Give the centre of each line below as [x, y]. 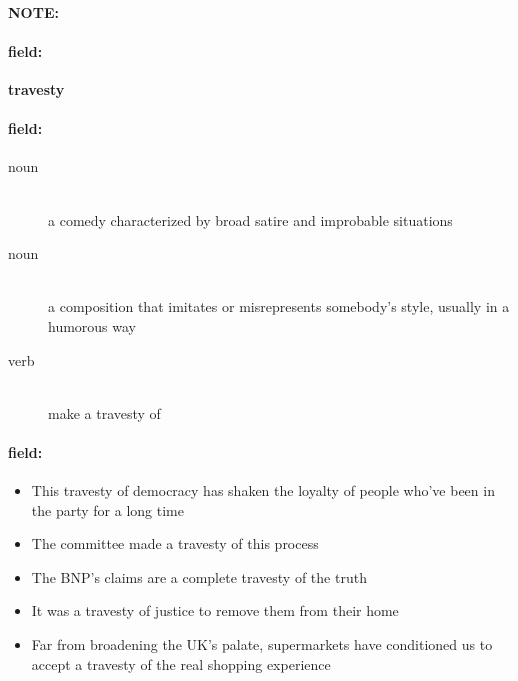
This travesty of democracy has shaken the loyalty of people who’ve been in [263, 490]
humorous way [92, 325]
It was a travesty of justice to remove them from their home [215, 610]
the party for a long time [107, 509]
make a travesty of [104, 412]
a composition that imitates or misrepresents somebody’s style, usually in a [279, 306]
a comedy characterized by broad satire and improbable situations [250, 219]
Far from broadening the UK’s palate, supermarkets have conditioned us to [262, 644]
